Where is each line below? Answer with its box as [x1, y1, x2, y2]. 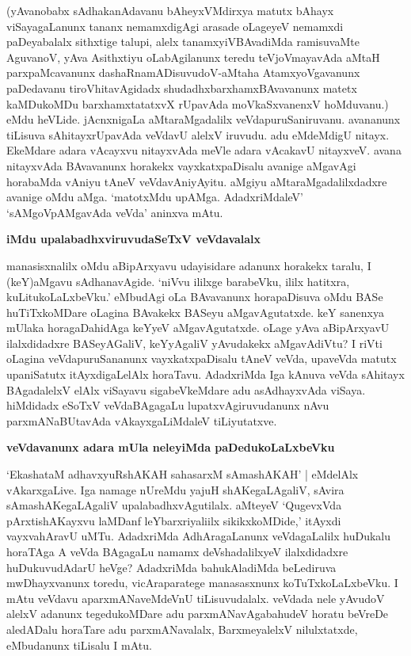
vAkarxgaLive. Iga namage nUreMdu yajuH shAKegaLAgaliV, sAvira [6, 481, 344, 498]
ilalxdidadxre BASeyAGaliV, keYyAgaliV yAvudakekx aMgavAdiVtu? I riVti [6, 334, 382, 351]
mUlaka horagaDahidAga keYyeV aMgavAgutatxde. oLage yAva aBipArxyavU [6, 319, 390, 336]
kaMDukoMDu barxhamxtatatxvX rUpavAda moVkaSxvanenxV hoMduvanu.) [6, 95, 389, 112]
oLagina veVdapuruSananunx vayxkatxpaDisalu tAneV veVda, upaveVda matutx [6, 350, 397, 367]
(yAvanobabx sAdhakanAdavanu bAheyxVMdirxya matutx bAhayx [6, 2, 334, 18]
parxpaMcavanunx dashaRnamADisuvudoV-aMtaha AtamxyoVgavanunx [6, 64, 360, 81]
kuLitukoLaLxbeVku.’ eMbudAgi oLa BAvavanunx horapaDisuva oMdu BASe [6, 288, 383, 305]
